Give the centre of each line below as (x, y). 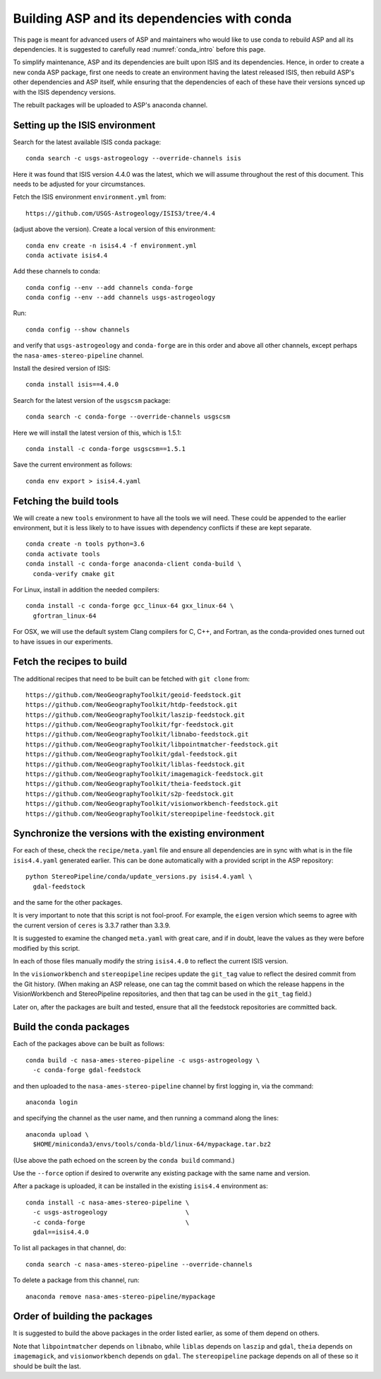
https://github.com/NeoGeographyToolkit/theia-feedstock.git (133, 784)
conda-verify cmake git (74, 574)
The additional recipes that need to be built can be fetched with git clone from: (131, 679)
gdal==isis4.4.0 (61, 1232)
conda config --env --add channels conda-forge (109, 287)
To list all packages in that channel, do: (69, 1248)
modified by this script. (47, 948)
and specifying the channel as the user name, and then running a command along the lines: (146, 1118)
